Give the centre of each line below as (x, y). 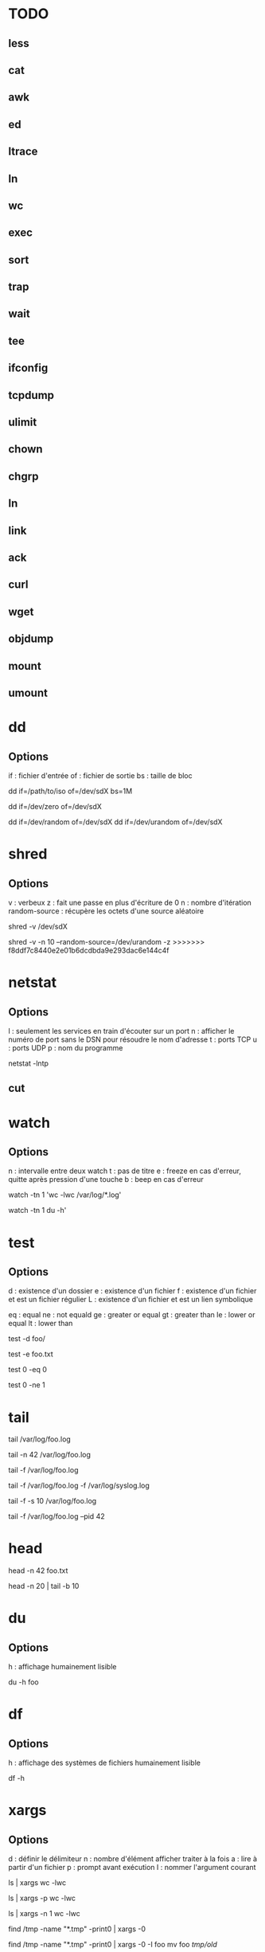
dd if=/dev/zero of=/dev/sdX (55, 806)
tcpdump (31, 395)
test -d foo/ (27, 1339)
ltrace (23, 152)
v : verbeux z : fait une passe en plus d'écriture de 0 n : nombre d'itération (130, 902)
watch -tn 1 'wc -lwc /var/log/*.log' (65, 1195)
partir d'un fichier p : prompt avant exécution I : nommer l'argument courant (132, 1868)
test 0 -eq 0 (28, 1370)
